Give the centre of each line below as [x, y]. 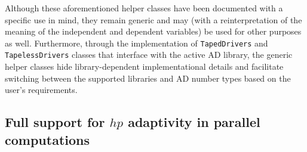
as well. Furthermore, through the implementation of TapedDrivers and [136, 43]
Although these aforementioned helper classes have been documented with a [144, 8]
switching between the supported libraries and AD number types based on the [148, 78]
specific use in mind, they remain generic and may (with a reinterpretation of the [153, 19]
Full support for [55, 122]
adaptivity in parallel [194, 122]
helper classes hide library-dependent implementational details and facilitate [144, 66]
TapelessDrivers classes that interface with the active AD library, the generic [149, 55]
